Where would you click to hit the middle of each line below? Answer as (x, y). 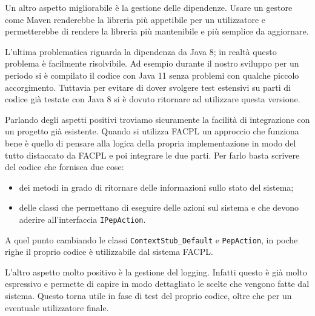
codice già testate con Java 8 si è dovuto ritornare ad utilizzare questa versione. (153, 99)
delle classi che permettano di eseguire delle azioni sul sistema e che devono (159, 207)
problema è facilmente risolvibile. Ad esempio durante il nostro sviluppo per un (152, 63)
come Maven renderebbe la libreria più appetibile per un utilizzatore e (135, 19)
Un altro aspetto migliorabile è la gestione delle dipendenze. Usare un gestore (149, 7)
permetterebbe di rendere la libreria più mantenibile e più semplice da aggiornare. (157, 31)
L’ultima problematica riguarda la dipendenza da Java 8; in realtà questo (141, 51)
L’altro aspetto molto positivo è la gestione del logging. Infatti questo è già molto (156, 272)
